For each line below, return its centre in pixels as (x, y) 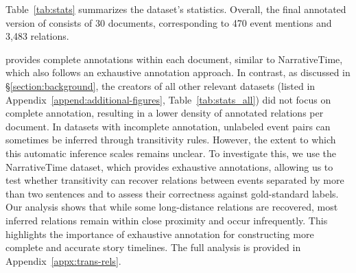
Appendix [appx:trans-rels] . (63, 260)
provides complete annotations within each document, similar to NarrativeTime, (174, 59)
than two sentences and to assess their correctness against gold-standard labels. (172, 193)
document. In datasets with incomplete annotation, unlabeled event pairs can (168, 126)
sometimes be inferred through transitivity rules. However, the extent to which (171, 140)
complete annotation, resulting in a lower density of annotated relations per (165, 113)
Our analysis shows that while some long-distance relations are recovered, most (172, 207)
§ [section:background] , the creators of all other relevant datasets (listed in (161, 85)
